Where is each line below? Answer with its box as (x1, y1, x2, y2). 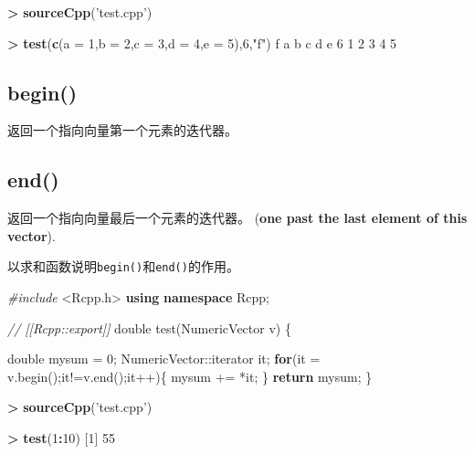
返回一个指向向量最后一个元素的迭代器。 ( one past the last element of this (7, 208, 468, 227)
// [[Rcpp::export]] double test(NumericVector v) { (7, 318, 291, 337)
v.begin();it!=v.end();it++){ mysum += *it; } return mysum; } (7, 366, 373, 385)
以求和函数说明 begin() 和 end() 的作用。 (7, 257, 239, 276)
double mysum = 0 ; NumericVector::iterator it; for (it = (7, 349, 321, 368)
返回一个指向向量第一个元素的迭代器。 (7, 121, 237, 140)
